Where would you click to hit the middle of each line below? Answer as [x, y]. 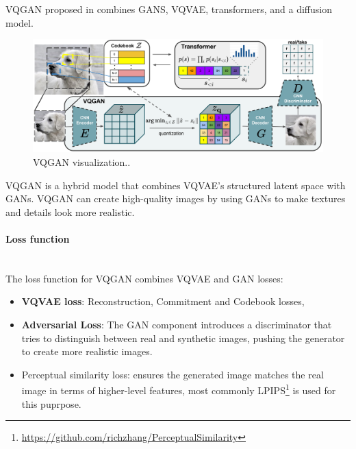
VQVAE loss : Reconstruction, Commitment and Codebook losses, [163, 301]
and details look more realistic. [70, 211]
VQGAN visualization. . [82, 161]
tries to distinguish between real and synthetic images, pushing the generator [183, 338]
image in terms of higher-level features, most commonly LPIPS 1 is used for [179, 389]
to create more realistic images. [87, 351]
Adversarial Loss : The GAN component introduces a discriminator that [177, 324]
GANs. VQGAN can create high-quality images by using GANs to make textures [176, 198]
